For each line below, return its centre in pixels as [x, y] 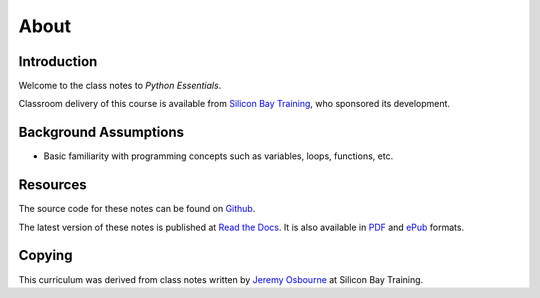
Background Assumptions [101, 132]
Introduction [58, 61]
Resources [52, 185]
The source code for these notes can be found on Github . [137, 209]
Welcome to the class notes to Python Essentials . [120, 86]
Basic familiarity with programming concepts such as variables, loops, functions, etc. [218, 156]
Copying [45, 255]
